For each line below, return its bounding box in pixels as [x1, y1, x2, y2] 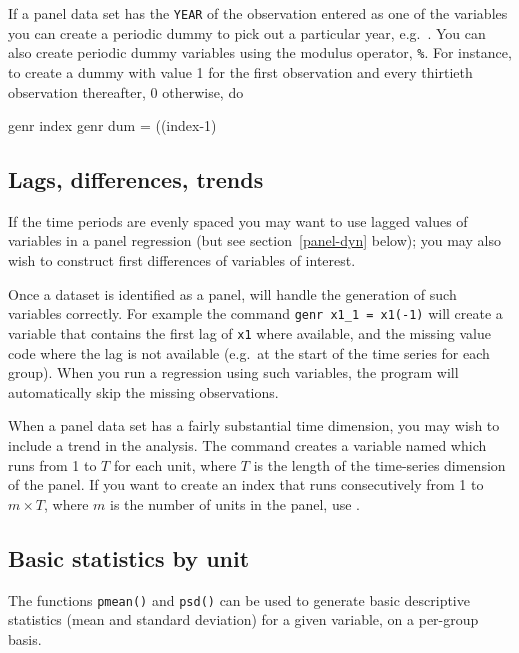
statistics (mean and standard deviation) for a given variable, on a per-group [8, 609, 479, 630]
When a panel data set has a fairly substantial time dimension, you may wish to [8, 415, 500, 436]
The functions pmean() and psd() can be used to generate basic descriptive [8, 589, 470, 610]
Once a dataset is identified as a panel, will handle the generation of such [8, 283, 457, 304]
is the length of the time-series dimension [253, 454, 506, 475]
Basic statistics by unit [8, 542, 250, 573]
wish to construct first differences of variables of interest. [8, 250, 356, 271]
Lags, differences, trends [8, 164, 264, 195]
